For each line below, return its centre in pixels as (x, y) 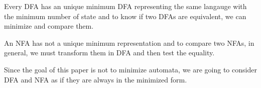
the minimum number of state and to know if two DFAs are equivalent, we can (125, 16)
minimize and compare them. (49, 26)
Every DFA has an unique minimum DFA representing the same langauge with (125, 6)
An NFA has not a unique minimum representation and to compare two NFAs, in (129, 42)
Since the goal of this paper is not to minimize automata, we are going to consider (130, 69)
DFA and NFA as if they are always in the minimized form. (96, 79)
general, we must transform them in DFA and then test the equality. (109, 53)
